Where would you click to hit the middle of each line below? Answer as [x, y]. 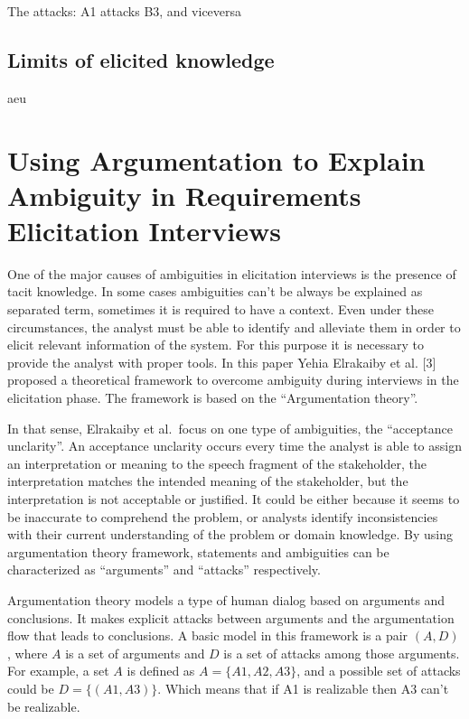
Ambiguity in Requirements [184, 195]
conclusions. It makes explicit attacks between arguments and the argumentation [231, 617]
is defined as [161, 671]
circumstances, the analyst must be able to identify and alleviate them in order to [234, 327]
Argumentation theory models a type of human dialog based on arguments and [226, 599]
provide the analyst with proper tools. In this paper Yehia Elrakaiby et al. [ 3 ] [222, 362]
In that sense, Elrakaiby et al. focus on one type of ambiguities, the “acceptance [230, 428]
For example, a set [58, 671]
